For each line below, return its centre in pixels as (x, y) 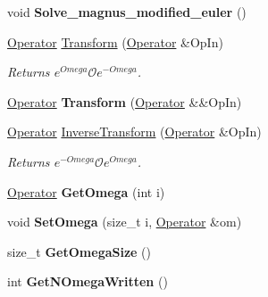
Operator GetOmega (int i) (86, 191)
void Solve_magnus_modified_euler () (127, 12)
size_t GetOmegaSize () (80, 251)
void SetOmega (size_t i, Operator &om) (125, 222)
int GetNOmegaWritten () (88, 281)
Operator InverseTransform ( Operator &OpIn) (134, 132)
